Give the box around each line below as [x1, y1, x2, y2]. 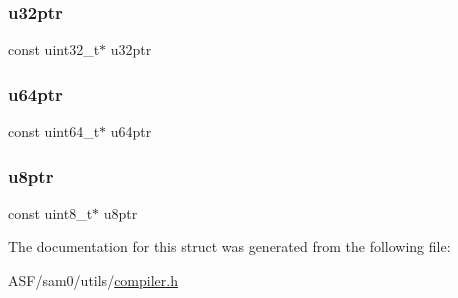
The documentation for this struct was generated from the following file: [8, 236, 451, 257]
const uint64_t [8, 121, 100, 142]
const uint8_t [8, 202, 93, 223]
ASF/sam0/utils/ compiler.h [8, 270, 178, 291]
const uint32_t [8, 39, 100, 60]
